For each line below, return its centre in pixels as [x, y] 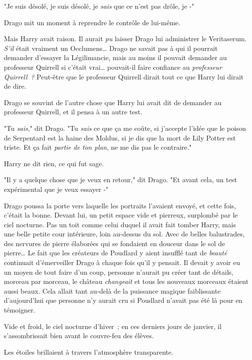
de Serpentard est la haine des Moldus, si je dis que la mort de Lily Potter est [120, 137]
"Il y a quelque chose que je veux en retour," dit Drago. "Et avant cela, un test [120, 180]
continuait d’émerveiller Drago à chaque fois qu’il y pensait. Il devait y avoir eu [122, 262]
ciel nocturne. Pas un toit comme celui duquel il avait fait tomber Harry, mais [120, 224]
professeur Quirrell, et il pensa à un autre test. [73, 112]
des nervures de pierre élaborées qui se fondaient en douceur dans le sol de [115, 243]
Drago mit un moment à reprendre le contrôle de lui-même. [92, 22]
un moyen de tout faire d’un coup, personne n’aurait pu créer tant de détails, [119, 272]
